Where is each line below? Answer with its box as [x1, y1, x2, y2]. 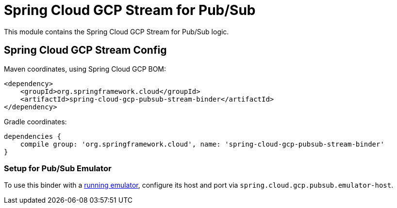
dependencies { [4, 132, 62, 140]
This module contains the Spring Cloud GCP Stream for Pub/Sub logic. [4, 27, 229, 36]
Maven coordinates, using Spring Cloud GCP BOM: [4, 64, 166, 73]
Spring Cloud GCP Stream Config [4, 44, 167, 57]
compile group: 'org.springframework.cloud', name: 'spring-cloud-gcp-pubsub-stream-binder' [20, 140, 384, 148]
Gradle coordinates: [4, 117, 67, 126]
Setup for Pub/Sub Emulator [4, 163, 112, 173]
